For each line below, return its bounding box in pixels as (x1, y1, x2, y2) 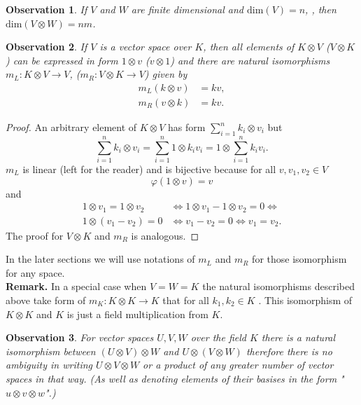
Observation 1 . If (6, 2, 87, 16)
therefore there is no (246, 343, 332, 358)
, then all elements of (203, 39, 295, 54)
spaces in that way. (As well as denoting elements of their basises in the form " (6, 371, 344, 385)
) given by (144, 67, 187, 81)
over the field (190, 330, 246, 345)
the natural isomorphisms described (202, 279, 355, 294)
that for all (162, 293, 209, 308)
